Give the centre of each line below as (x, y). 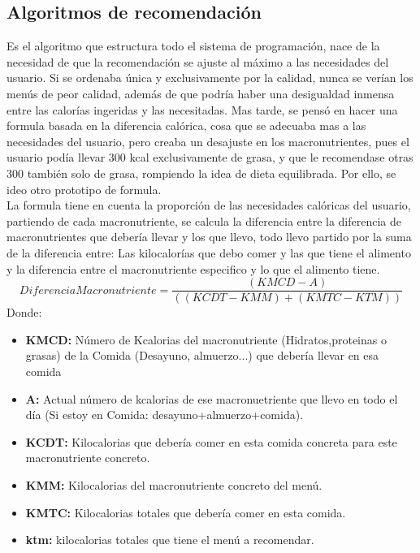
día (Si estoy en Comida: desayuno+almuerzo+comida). (165, 415)
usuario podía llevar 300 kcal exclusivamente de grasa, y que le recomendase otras (210, 157)
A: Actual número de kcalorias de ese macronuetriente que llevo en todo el (212, 398)
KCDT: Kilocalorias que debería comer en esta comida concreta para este (211, 441)
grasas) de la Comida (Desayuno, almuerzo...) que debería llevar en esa (202, 355)
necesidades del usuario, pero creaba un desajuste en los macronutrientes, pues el (208, 141)
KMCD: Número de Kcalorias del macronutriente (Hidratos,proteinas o (206, 339)
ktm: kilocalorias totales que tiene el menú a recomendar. (170, 540)
